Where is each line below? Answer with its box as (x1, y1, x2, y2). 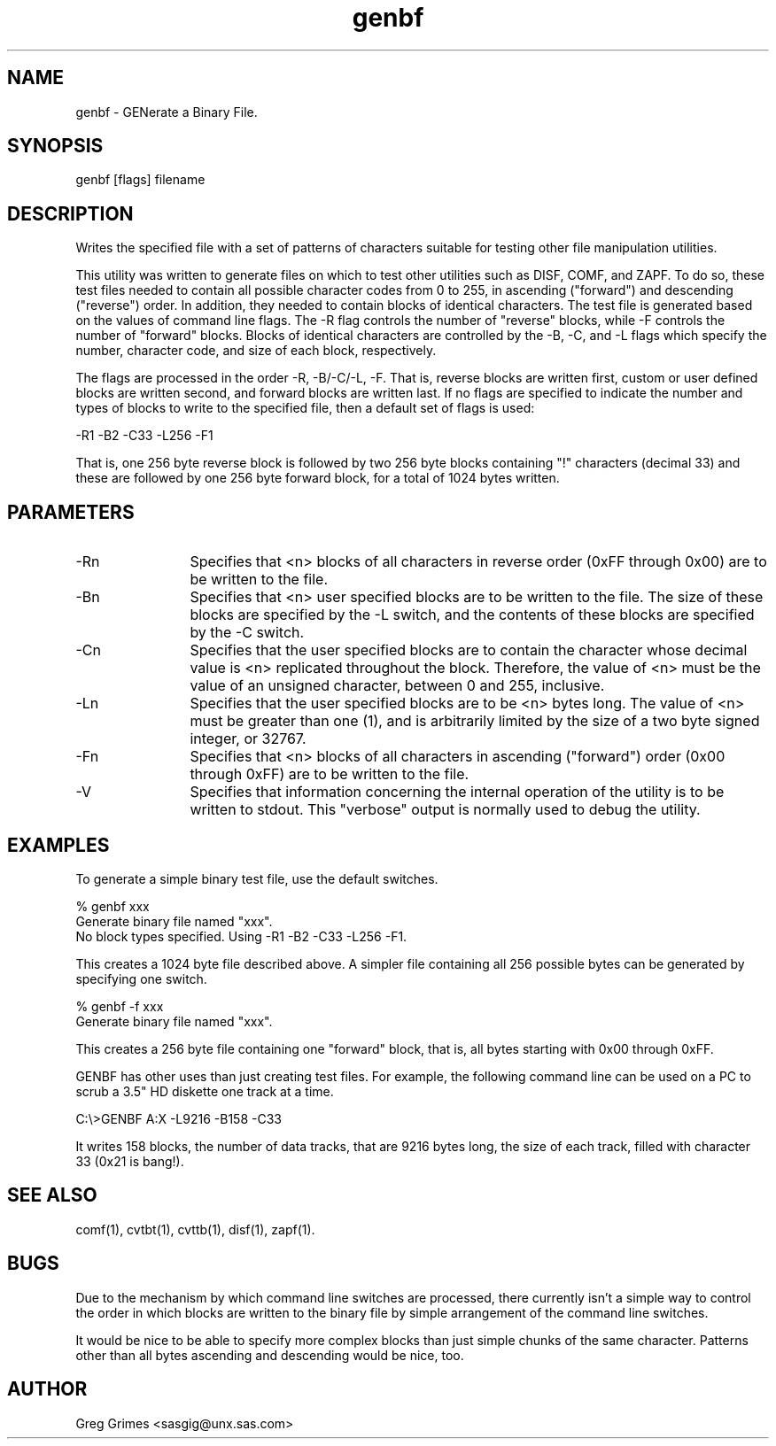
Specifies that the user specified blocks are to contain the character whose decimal (190, 641, 748, 660)
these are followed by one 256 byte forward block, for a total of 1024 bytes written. (75, 470, 560, 486)
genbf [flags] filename (75, 172, 206, 188)
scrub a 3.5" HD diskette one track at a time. (75, 1083, 334, 1099)
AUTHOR (7, 1378, 88, 1401)
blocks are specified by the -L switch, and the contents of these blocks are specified (190, 606, 755, 624)
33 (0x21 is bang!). (75, 1153, 184, 1169)
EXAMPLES (7, 833, 110, 856)
